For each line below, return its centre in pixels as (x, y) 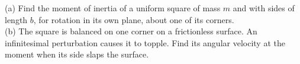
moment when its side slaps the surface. (77, 54)
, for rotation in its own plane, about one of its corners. (134, 19)
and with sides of (264, 8)
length (16, 19)
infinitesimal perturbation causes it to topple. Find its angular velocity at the (145, 42)
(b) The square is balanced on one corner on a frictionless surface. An (131, 31)
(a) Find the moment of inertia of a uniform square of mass (113, 8)
